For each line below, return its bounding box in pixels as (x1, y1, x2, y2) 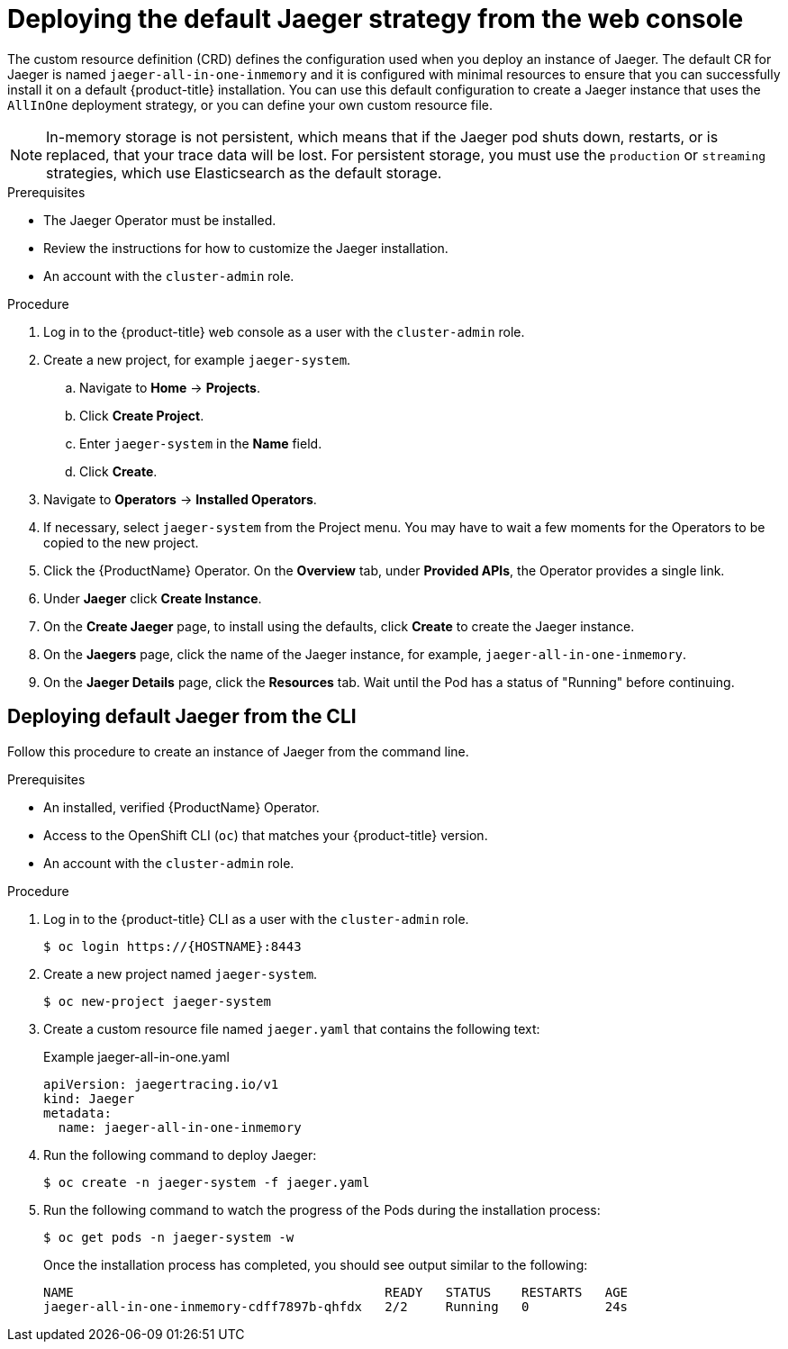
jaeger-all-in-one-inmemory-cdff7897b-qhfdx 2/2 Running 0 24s (43, 1299, 629, 1314)
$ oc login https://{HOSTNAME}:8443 (43, 938, 302, 954)
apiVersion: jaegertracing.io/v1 (43, 1076, 279, 1091)
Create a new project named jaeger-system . (43, 965, 318, 982)
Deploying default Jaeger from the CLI (7, 705, 357, 729)
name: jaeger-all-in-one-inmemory (58, 1119, 302, 1135)
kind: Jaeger (43, 1091, 135, 1106)
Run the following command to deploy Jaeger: (43, 1146, 317, 1163)
